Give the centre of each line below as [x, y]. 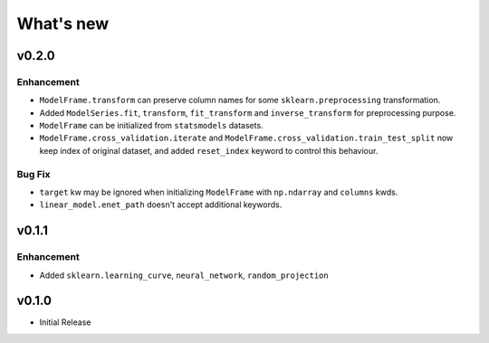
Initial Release [65, 322]
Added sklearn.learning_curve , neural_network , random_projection [184, 275]
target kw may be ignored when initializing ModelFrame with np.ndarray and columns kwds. [219, 192]
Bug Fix [34, 174]
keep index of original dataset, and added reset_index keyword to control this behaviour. [209, 150]
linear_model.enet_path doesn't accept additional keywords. [161, 205]
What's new [63, 24]
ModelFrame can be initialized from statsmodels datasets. [151, 126]
